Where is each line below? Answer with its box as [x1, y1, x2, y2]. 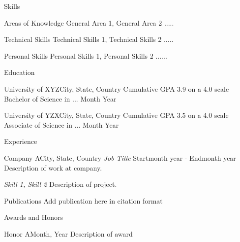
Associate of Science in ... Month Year [4, 119, 119, 130]
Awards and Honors [4, 212, 63, 222]
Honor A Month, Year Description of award [4, 228, 133, 239]
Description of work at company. [4, 162, 102, 173]
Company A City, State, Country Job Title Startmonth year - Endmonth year [4, 152, 236, 163]
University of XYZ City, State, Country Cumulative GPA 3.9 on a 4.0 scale [4, 83, 229, 94]
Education [4, 67, 35, 77]
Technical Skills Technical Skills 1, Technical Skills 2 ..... [4, 34, 174, 44]
